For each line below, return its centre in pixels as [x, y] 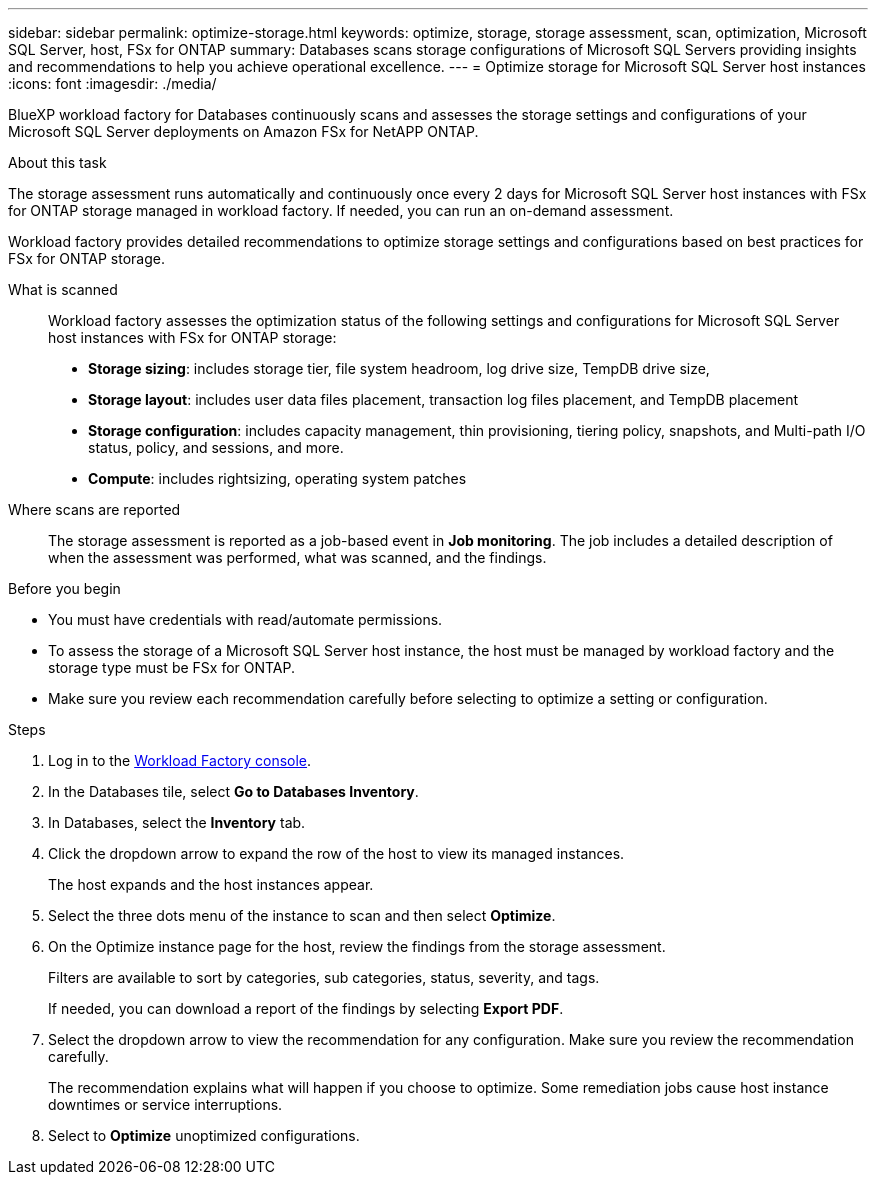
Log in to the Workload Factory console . [180, 760]
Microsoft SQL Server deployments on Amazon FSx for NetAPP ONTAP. [243, 131]
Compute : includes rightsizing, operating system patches [277, 478]
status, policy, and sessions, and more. [216, 447]
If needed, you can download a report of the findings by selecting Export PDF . [306, 1008]
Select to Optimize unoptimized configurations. [204, 1135]
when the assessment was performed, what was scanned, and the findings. [297, 557]
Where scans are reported [94, 509]
